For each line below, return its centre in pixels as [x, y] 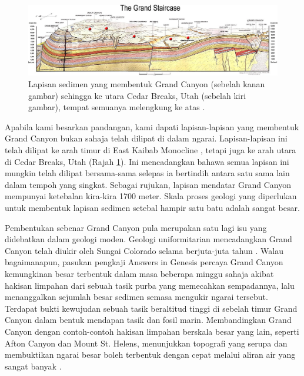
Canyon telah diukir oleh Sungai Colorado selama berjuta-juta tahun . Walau [144, 250]
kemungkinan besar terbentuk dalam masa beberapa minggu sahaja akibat [139, 273]
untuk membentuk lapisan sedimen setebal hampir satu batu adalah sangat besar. [152, 208]
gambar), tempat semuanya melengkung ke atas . [117, 107]
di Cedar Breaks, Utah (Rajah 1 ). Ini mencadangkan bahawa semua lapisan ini [147, 161]
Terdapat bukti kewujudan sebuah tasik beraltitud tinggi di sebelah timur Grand [151, 308]
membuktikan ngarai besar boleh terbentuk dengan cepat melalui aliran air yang [150, 354]
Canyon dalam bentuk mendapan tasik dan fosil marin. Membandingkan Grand [148, 320]
